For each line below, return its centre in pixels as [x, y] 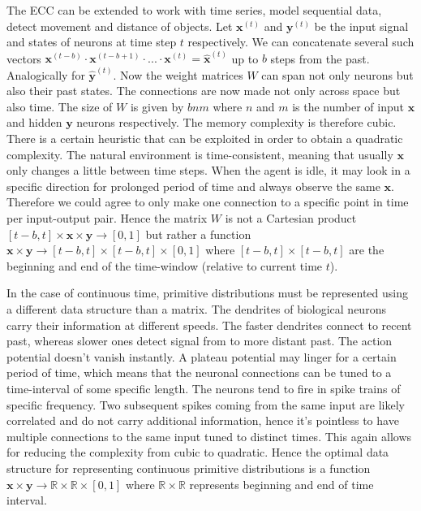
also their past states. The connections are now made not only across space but [204, 91]
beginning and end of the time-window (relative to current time [165, 265]
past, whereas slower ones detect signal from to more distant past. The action [200, 341]
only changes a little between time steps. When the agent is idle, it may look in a [208, 170]
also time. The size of [60, 106]
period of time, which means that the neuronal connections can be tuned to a [199, 372]
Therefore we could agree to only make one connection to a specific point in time [208, 202]
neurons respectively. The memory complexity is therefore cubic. [236, 122]
